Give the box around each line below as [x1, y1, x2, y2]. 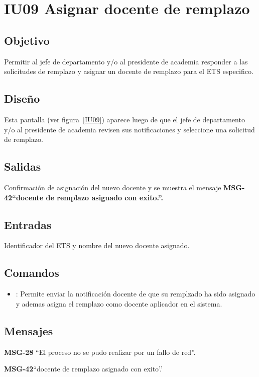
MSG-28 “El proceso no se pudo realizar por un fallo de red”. [4, 346, 196, 357]
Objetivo [4, 32, 50, 48]
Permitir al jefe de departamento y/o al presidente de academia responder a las [4, 56, 248, 66]
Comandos [4, 265, 59, 280]
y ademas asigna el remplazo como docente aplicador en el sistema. [16, 298, 222, 309]
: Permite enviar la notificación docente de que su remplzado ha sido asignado [16, 288, 255, 299]
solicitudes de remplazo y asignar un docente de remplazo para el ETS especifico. [4, 66, 253, 77]
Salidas [4, 159, 41, 174]
